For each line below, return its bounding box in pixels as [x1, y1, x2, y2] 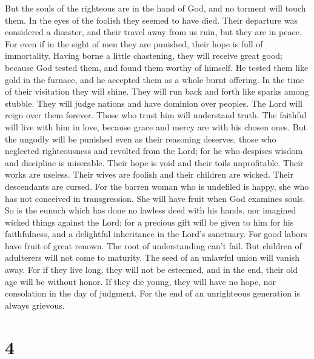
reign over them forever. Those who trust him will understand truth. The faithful [5, 109, 307, 121]
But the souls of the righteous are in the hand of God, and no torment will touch [5, 2, 306, 14]
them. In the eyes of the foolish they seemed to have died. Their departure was [5, 13, 298, 26]
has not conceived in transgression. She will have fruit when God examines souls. [5, 192, 306, 204]
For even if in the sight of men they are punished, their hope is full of [5, 37, 263, 50]
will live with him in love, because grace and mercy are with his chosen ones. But [5, 120, 307, 133]
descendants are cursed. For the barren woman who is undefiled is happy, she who [5, 180, 309, 192]
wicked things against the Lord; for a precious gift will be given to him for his [5, 215, 294, 228]
